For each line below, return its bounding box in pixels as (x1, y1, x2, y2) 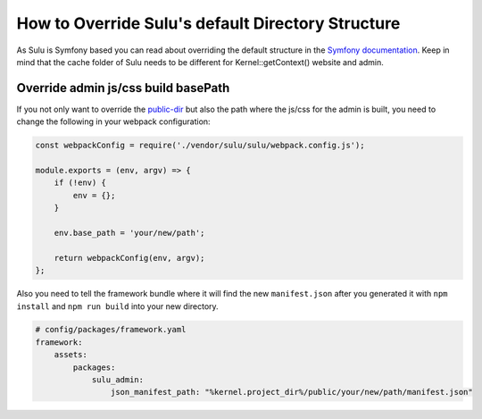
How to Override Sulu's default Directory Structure (16, 13, 401, 33)
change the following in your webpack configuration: (16, 116, 211, 127)
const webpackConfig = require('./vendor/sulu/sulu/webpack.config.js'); (35, 140, 365, 151)
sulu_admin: (91, 375, 145, 385)
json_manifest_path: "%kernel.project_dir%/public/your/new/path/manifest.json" (110, 387, 473, 398)
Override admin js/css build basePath (16, 80, 230, 96)
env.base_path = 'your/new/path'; (54, 228, 205, 238)
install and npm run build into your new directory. (16, 300, 219, 312)
